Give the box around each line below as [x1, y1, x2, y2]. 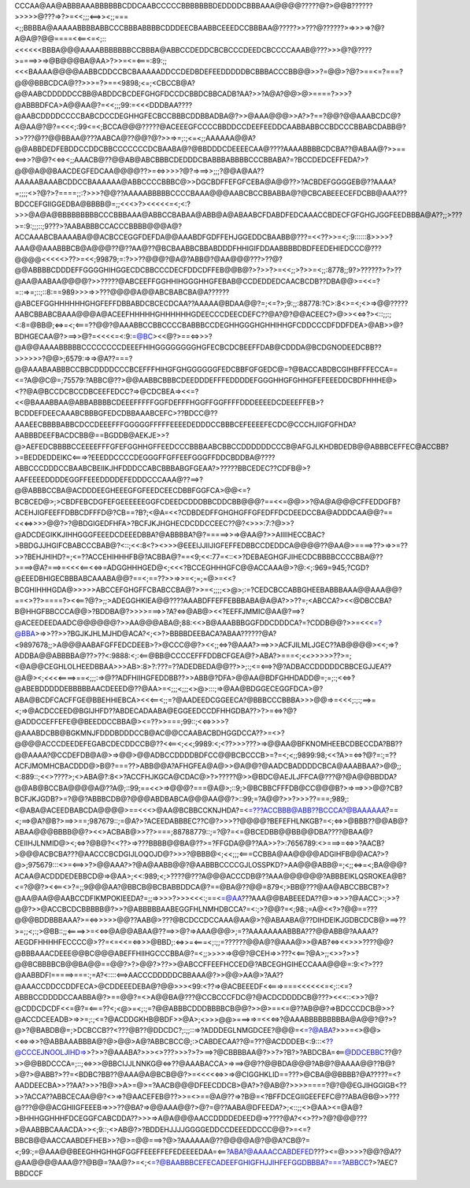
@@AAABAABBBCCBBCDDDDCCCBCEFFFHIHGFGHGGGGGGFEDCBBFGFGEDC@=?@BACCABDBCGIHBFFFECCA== [14, 365, 398, 374]
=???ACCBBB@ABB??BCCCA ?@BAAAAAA [248, 805, 386, 815]
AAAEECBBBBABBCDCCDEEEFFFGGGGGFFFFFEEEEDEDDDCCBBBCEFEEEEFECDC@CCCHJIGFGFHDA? [14, 420, 357, 429]
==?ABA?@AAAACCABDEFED [226, 1146, 314, 1157]
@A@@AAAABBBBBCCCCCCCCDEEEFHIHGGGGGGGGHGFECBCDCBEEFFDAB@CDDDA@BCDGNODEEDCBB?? [14, 342, 382, 352]
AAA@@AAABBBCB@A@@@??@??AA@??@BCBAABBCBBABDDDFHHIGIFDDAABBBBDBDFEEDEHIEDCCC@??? [14, 243, 382, 253]
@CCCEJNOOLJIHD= [14, 1048, 87, 1057]
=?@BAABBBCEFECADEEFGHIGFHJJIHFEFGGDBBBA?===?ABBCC [150, 1158, 369, 1168]
